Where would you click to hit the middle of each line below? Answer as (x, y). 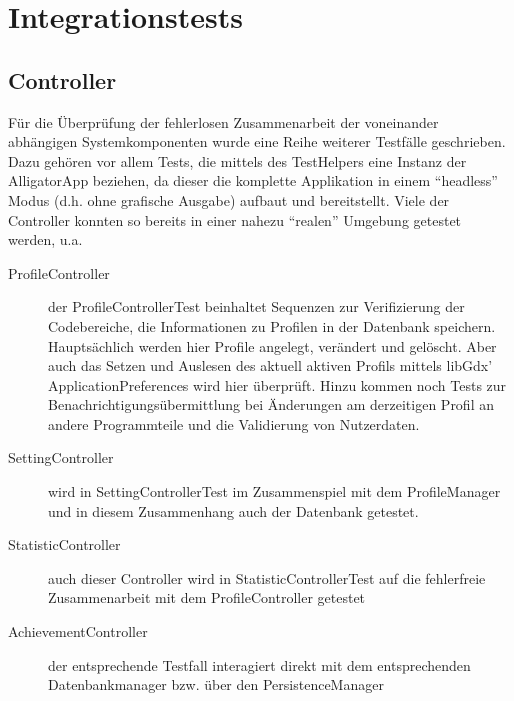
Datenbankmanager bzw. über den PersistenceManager (216, 684)
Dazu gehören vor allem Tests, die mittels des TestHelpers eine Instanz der (237, 160)
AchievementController (78, 631)
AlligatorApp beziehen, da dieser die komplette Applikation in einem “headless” (253, 180)
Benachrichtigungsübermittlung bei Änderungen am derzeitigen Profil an (271, 404)
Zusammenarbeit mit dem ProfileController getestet (207, 597)
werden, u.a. (45, 239)
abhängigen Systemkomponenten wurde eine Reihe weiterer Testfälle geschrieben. (257, 141)
